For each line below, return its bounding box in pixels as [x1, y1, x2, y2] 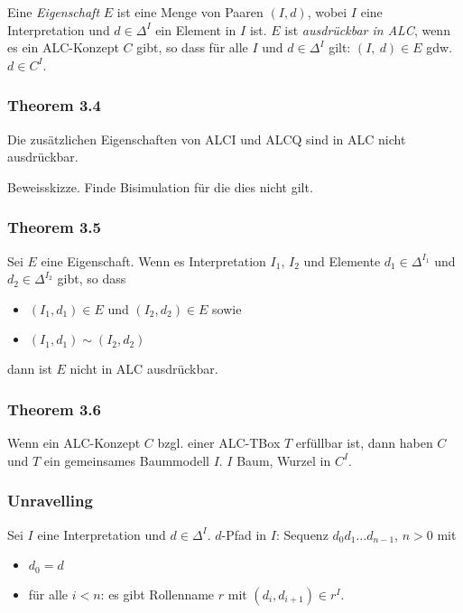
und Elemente [303, 251, 381, 270]
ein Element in [155, 20, 236, 39]
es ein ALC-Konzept [7, 38, 119, 57]
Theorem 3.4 [7, 94, 101, 116]
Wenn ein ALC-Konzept [7, 433, 141, 452]
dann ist [7, 359, 52, 378]
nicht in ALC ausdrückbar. [69, 359, 218, 378]
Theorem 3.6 [7, 397, 101, 420]
